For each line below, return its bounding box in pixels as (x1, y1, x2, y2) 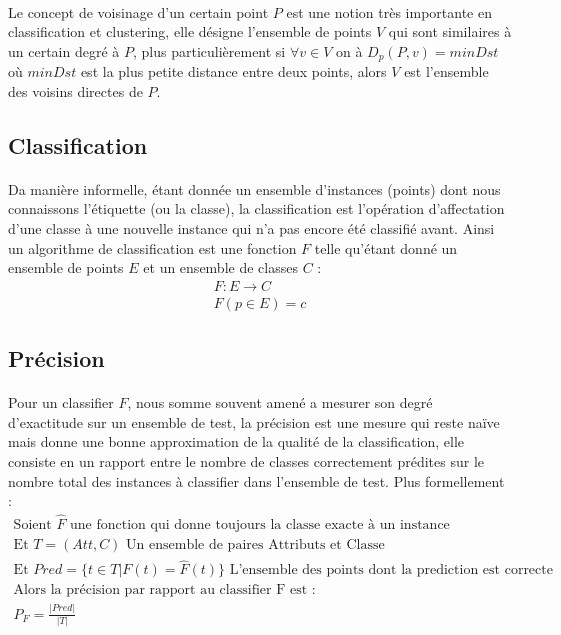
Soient (13, 518, 52, 532)
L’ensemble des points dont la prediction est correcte (229, 563, 553, 578)
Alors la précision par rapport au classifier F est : (13, 583, 316, 598)
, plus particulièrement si (132, 40, 286, 61)
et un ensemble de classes (143, 257, 298, 278)
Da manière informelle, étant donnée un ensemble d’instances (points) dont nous (8, 178, 501, 199)
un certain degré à (8, 40, 120, 61)
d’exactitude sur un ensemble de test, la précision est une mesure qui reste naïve (8, 411, 500, 432)
